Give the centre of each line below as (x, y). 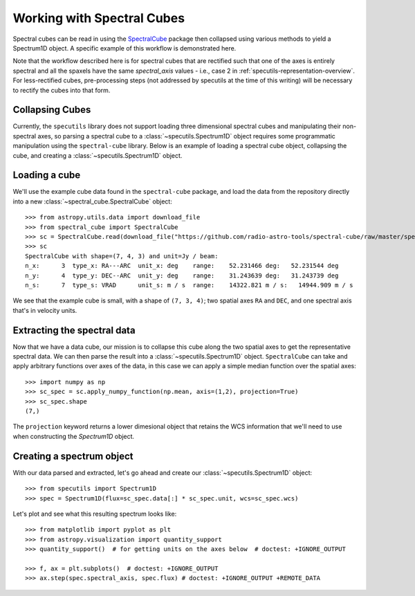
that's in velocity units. (45, 310)
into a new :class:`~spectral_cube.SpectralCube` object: (92, 201)
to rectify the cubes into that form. (62, 90)
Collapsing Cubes (52, 110)
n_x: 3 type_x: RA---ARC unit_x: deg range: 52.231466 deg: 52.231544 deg (182, 266)
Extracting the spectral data (74, 330)
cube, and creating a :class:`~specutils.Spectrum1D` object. (98, 155)
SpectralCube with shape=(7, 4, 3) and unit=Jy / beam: (122, 256)
